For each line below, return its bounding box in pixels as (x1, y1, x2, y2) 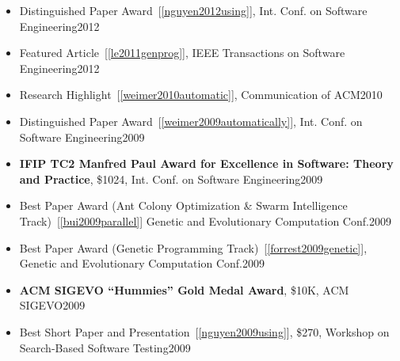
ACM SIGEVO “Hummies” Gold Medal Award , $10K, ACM (19, 281, 349, 298)
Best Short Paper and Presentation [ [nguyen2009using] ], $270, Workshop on (19, 323, 390, 340)
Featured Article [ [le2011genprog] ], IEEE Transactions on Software (19, 44, 345, 61)
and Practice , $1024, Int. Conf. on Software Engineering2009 (19, 170, 323, 187)
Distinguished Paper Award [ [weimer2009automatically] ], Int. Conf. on (19, 112, 363, 129)
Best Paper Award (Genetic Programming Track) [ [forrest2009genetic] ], (19, 239, 368, 256)
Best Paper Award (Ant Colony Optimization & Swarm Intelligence (19, 197, 348, 214)
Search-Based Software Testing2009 (19, 339, 191, 355)
